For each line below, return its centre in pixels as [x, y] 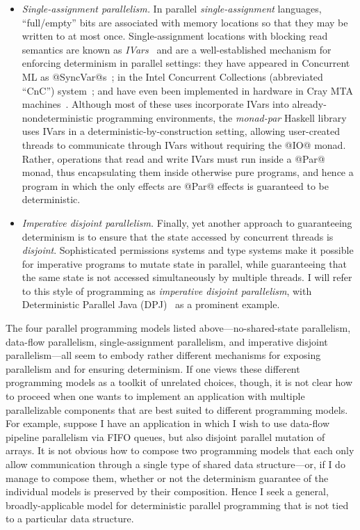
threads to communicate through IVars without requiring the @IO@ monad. [184, 144]
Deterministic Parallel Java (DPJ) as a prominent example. [151, 304]
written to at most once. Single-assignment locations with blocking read [175, 36]
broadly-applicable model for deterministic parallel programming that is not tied [177, 505]
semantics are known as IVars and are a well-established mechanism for [177, 49]
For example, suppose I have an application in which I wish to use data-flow [168, 423]
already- [309, 104]
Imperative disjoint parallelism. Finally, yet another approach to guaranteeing [187, 222]
